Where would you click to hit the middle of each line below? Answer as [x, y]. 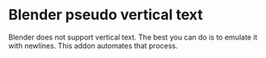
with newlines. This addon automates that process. [93, 45]
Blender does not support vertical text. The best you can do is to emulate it [133, 37]
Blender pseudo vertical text [106, 15]
